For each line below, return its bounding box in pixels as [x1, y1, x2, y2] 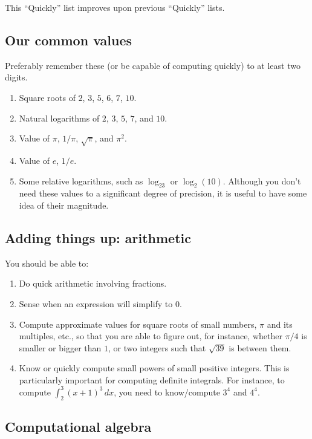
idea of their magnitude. [19, 198, 109, 211]
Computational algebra [5, 417, 152, 436]
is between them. [229, 341, 291, 354]
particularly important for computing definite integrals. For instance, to [19, 373, 285, 386]
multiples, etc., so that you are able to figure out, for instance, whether [19, 330, 282, 342]
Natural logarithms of [19, 111, 100, 124]
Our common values [5, 30, 132, 49]
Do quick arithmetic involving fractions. [19, 277, 167, 290]
